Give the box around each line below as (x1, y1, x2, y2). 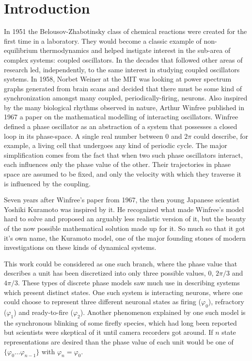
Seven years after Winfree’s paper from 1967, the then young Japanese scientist (4, 195, 240, 205)
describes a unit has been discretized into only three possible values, (4, 268, 206, 278)
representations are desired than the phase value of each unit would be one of (4, 336, 234, 346)
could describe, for (193, 131, 248, 141)
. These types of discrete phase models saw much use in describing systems (17, 277, 240, 287)
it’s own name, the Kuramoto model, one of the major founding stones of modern (4, 232, 246, 243)
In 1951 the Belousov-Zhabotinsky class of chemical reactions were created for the (4, 26, 247, 36)
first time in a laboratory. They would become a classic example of (4, 35, 202, 46)
